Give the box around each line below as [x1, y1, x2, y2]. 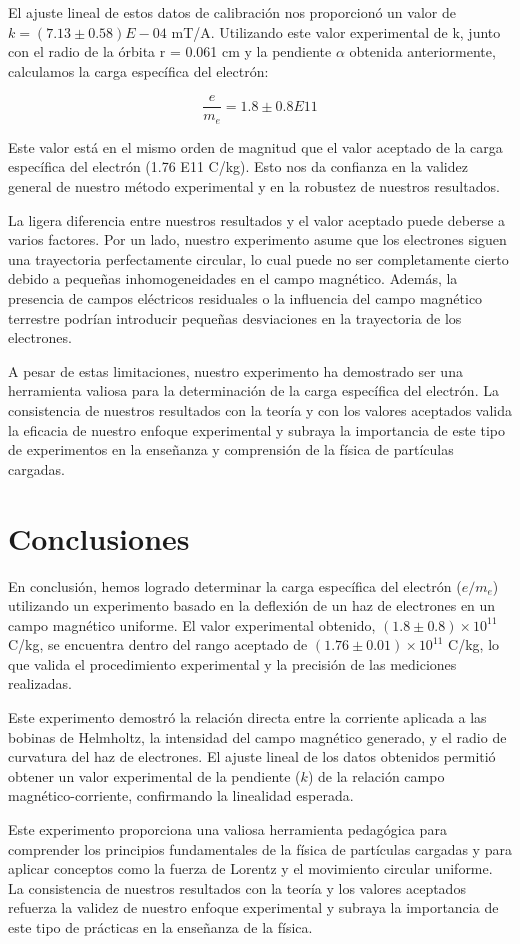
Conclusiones [8, 517, 190, 558]
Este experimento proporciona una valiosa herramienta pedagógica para [8, 819, 447, 840]
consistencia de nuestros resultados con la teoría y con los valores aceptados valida [8, 400, 513, 421]
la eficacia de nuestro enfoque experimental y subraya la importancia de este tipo [8, 419, 505, 440]
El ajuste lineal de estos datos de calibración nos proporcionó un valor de [8, 2, 456, 22]
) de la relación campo [307, 765, 445, 786]
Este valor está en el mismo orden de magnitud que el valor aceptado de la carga [8, 136, 503, 157]
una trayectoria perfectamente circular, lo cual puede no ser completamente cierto [8, 248, 509, 269]
